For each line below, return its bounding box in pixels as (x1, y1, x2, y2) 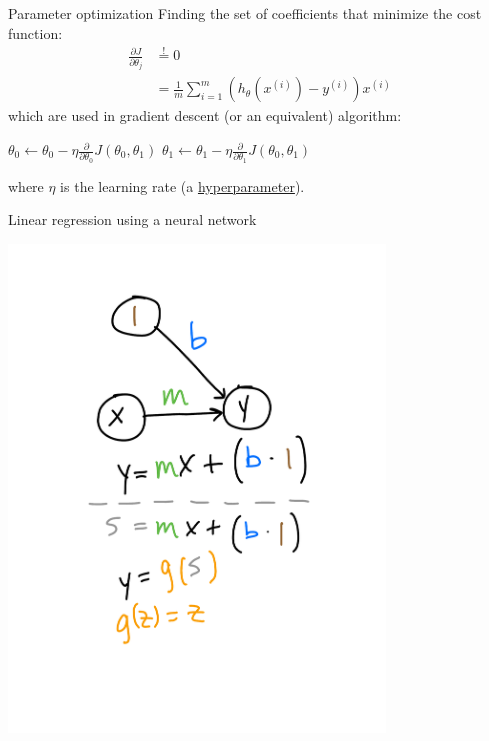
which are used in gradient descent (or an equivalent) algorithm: (8, 105, 402, 126)
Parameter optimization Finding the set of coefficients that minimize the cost (8, 3, 482, 23)
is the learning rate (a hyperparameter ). (60, 175, 305, 196)
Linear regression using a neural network (8, 209, 257, 230)
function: (8, 22, 63, 43)
